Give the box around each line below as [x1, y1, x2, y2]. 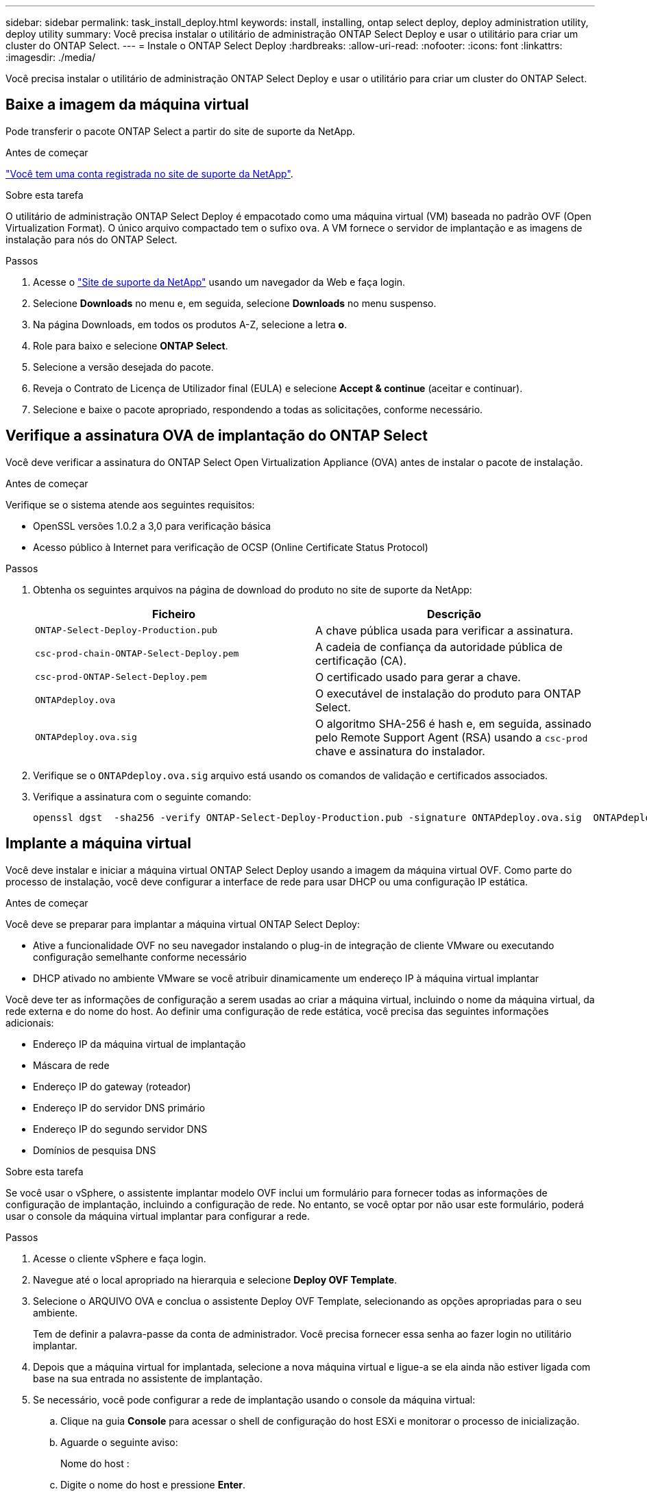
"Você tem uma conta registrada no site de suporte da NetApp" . [5, 167, 293, 180]
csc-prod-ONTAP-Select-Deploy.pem [35, 672, 207, 683]
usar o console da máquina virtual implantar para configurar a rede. [5, 1210, 310, 1222]
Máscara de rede [33, 1059, 110, 1071]
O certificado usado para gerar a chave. [315, 670, 521, 684]
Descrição [426, 606, 482, 621]
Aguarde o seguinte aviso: [60, 1436, 178, 1448]
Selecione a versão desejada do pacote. [33, 360, 214, 373]
